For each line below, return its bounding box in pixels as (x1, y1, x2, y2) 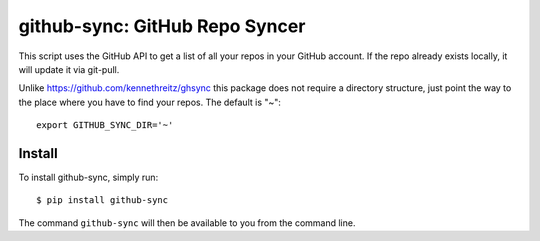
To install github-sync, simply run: (18, 171, 159, 184)
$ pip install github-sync (36, 195, 169, 206)
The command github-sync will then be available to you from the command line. (18, 216, 356, 229)
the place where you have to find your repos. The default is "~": (18, 96, 282, 108)
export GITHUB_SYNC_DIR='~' (36, 120, 174, 131)
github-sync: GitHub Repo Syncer (18, 15, 306, 37)
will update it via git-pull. (18, 63, 120, 75)
